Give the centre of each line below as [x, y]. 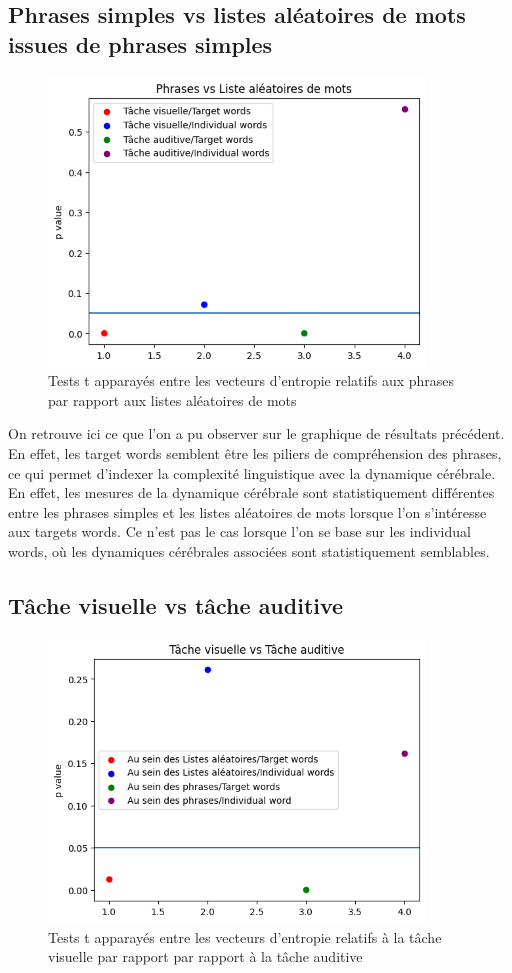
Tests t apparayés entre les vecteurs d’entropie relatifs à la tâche [245, 936]
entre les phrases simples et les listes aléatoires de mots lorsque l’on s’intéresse [247, 511]
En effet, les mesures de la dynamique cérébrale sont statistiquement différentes [251, 492]
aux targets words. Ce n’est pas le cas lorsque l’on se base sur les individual [239, 531]
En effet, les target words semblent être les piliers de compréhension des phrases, [255, 452]
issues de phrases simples [140, 43]
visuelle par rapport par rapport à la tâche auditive [205, 956]
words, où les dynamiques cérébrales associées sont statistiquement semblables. [249, 550]
